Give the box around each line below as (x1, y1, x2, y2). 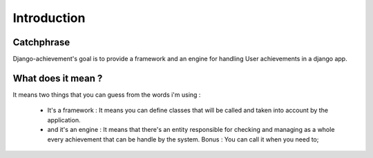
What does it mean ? (12, 72, 103, 84)
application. (47, 115, 81, 124)
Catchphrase (12, 36, 70, 48)
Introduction (12, 10, 86, 25)
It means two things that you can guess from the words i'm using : (12, 90, 201, 99)
